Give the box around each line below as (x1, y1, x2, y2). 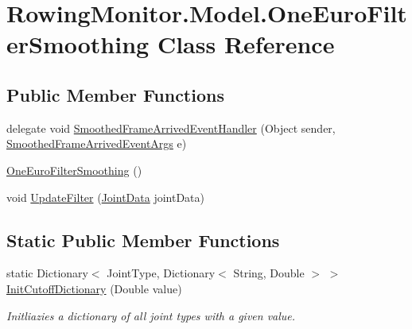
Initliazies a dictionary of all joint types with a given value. (6, 307, 296, 323)
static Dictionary (6, 265, 88, 281)
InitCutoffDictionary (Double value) (6, 280, 182, 296)
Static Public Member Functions (6, 227, 280, 252)
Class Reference (157, 28, 335, 60)
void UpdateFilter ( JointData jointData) (6, 188, 204, 205)
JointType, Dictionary (107, 265, 216, 281)
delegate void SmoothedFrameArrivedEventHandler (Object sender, (6, 119, 336, 136)
